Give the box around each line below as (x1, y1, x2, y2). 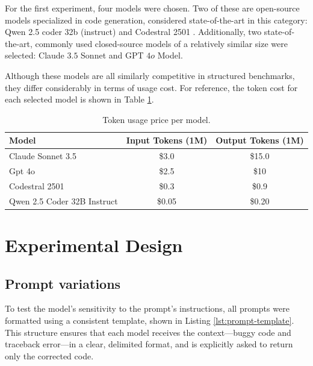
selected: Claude (5, 49, 64, 62)
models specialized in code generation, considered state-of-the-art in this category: (5, 13, 308, 26)
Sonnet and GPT (81, 49, 144, 62)
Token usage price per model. (102, 113, 211, 125)
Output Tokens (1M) (215, 134, 304, 147)
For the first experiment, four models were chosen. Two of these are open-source (5, 2, 300, 14)
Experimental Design (5, 233, 183, 257)
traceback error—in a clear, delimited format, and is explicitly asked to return (5, 338, 293, 350)
